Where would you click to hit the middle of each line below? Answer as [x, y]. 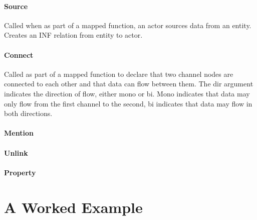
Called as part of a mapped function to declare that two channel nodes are [119, 74]
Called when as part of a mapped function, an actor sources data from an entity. [128, 25]
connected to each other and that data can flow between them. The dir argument [129, 84]
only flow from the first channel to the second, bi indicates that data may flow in [128, 103]
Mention [19, 133]
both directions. [28, 113]
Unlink [16, 152]
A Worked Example [73, 207]
